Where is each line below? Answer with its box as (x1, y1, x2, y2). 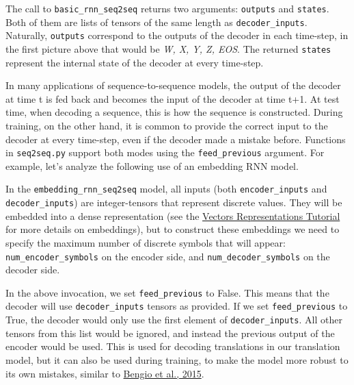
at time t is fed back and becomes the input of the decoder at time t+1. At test (5, 91, 340, 105)
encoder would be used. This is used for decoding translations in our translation (5, 339, 340, 353)
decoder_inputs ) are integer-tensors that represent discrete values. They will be (5, 195, 342, 210)
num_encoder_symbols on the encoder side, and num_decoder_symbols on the (5, 249, 330, 263)
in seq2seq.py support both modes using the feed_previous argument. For (5, 145, 325, 160)
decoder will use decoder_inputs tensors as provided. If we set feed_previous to (5, 299, 348, 313)
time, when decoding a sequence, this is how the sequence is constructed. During (5, 105, 343, 119)
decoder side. (5, 262, 60, 277)
